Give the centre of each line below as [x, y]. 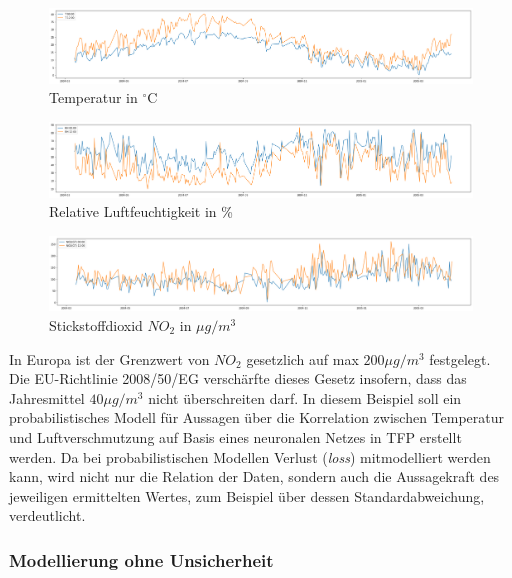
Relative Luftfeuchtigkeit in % [141, 211]
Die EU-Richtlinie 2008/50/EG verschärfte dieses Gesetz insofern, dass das [238, 378]
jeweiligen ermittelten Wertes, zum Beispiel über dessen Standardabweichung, [247, 495]
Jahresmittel [47, 397]
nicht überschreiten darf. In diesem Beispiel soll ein [305, 397]
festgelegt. [460, 358]
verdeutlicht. [47, 515]
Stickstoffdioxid [96, 325]
